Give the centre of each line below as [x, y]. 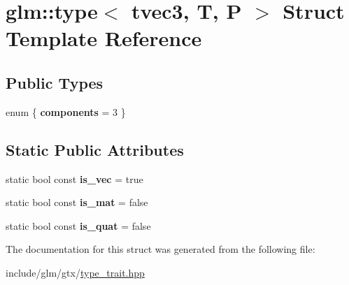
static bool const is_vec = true [74, 178]
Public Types [55, 82]
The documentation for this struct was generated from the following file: [161, 249]
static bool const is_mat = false [77, 202]
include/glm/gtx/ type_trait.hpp [75, 272]
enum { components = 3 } [66, 111]
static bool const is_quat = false [78, 225]
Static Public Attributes [95, 149]
